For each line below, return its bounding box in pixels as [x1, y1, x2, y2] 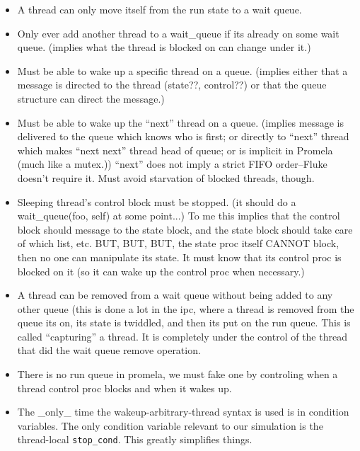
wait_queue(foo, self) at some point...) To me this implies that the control [17, 208, 340, 223]
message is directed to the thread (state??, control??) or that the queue [17, 77, 327, 92]
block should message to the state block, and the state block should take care [17, 222, 353, 236]
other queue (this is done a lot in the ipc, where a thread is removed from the [17, 301, 354, 316]
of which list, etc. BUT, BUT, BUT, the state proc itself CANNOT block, [17, 236, 339, 251]
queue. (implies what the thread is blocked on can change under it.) [17, 40, 311, 55]
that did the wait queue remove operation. [17, 343, 201, 358]
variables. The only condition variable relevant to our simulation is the [17, 418, 323, 433]
